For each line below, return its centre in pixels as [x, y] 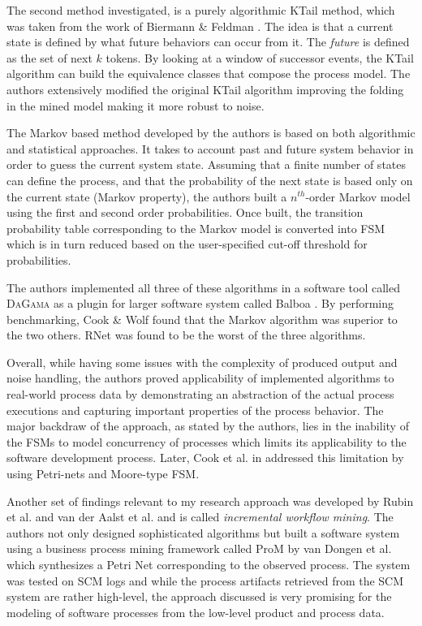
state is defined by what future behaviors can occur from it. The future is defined [208, 42]
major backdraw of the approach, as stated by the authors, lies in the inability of [208, 426]
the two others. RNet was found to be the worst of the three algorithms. [186, 335]
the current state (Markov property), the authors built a [147, 196]
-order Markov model [358, 196]
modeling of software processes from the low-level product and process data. [196, 612]
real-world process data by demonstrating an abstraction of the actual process [200, 394]
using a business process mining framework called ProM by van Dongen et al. [199, 548]
